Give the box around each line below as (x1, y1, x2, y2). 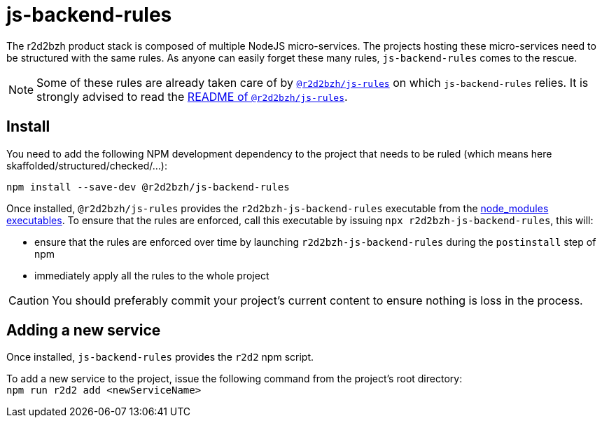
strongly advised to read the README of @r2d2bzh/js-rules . (36, 89, 348, 104)
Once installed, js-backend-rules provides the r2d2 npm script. (6, 351, 314, 363)
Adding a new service (6, 321, 161, 340)
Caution (8, 293, 50, 307)
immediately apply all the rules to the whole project (34, 269, 269, 282)
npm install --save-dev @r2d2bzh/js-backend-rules (6, 181, 290, 193)
